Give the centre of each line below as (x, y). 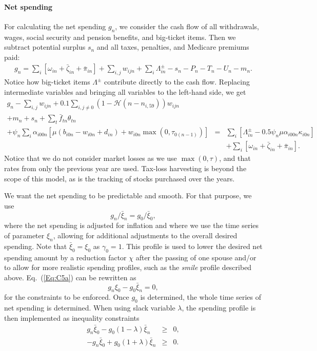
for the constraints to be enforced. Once (67, 297)
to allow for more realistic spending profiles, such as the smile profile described (128, 267)
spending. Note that (36, 246)
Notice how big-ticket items (47, 82)
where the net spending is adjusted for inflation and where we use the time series (132, 225)
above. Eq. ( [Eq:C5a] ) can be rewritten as (70, 277)
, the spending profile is (219, 308)
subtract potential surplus (45, 47)
